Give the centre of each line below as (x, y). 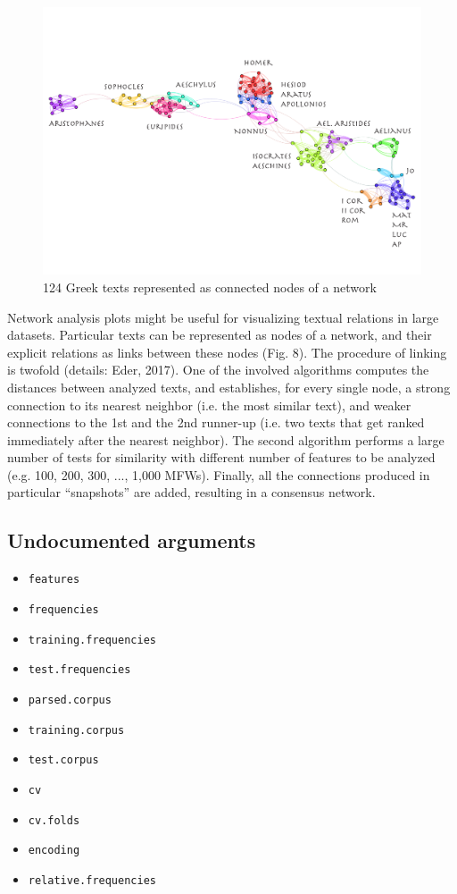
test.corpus (63, 760)
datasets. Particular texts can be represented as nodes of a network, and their (220, 335)
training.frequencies (92, 640)
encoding (54, 851)
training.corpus (76, 730)
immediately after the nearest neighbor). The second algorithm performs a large (226, 439)
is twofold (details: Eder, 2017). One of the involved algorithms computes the (218, 370)
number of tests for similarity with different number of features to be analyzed (221, 457)
